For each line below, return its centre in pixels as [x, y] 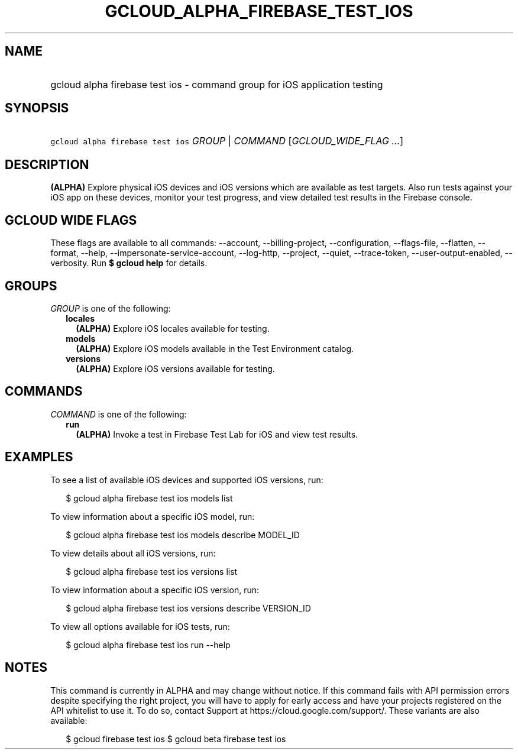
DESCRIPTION [47, 164]
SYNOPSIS [37, 108]
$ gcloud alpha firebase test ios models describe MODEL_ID [183, 535]
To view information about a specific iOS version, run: [155, 590]
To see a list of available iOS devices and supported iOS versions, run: [187, 480]
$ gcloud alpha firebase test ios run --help [148, 645]
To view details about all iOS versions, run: [133, 553]
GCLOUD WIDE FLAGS [71, 220]
